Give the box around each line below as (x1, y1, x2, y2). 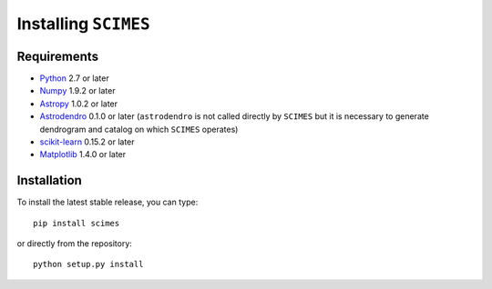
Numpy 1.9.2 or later (39, 85, 116, 96)
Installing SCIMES (16, 14, 150, 34)
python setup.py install (33, 259, 144, 270)
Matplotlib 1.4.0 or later (39, 149, 127, 160)
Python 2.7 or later (39, 73, 109, 84)
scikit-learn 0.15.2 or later (39, 136, 136, 147)
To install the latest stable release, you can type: (16, 196, 199, 208)
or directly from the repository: (16, 238, 132, 249)
